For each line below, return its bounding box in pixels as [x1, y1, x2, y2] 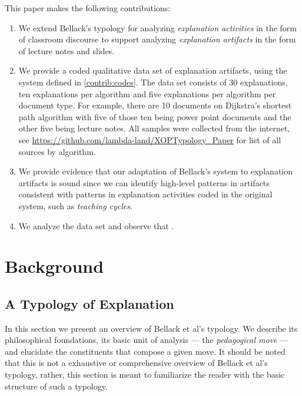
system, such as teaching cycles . [18, 199, 132, 212]
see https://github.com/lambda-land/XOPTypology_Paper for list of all [18, 133, 281, 146]
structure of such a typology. [5, 379, 108, 392]
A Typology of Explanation [5, 294, 174, 312]
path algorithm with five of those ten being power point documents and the [18, 110, 291, 123]
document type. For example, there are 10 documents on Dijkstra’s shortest [18, 99, 292, 111]
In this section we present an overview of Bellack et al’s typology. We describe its [5, 322, 298, 334]
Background [5, 254, 104, 278]
